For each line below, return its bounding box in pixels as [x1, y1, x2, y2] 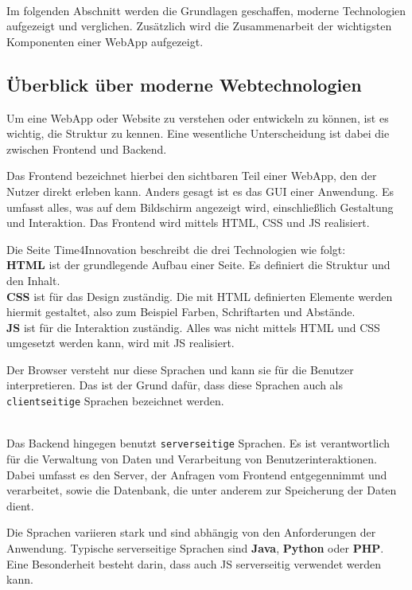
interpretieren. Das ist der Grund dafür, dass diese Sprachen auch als [6, 377, 344, 393]
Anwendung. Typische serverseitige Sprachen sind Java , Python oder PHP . [6, 539, 384, 556]
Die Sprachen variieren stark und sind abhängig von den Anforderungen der [6, 524, 376, 541]
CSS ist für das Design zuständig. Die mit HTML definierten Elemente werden [6, 287, 393, 304]
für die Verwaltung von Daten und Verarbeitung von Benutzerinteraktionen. [6, 450, 377, 467]
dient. [6, 497, 34, 514]
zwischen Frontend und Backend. [6, 140, 167, 157]
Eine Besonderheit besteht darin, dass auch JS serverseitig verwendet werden [6, 555, 382, 572]
